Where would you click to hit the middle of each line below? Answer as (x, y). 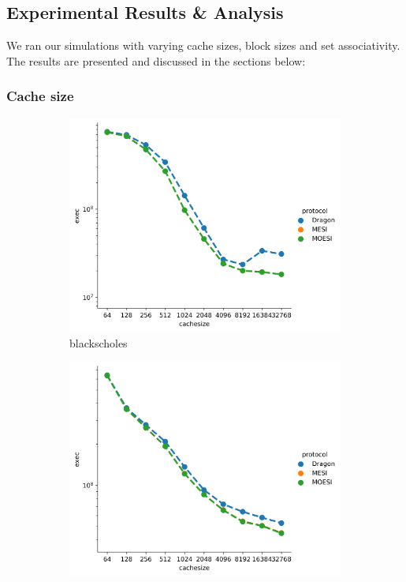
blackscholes (99, 342)
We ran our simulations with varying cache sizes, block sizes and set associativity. (203, 45)
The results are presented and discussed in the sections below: (156, 60)
